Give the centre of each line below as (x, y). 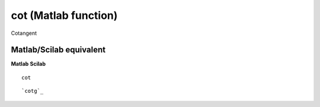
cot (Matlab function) (64, 15)
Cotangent (24, 33)
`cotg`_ (33, 91)
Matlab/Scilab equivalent (58, 50)
